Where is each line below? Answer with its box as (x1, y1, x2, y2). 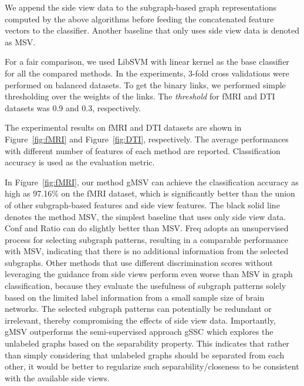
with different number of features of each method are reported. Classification (5, 144, 281, 157)
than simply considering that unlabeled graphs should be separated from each (5, 348, 285, 361)
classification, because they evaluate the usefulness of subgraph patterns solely (5, 279, 286, 292)
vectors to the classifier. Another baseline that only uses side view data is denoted (5, 24, 299, 36)
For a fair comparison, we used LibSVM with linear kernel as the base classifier (5, 55, 289, 68)
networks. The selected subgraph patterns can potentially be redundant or (5, 302, 272, 315)
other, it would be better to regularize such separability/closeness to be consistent (5, 360, 299, 372)
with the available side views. (5, 371, 110, 384)
